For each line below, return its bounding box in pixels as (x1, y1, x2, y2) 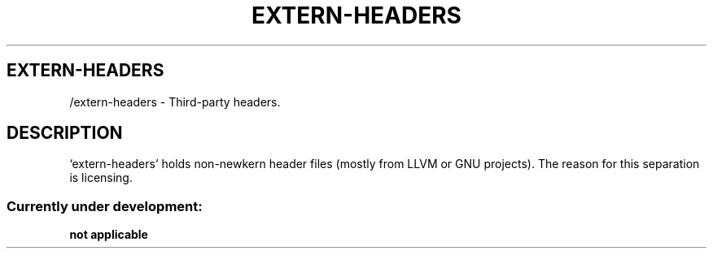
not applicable (69, 227, 148, 242)
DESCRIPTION (7, 123, 123, 144)
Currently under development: (7, 197, 203, 214)
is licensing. (69, 171, 133, 185)
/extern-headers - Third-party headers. (69, 94, 281, 109)
